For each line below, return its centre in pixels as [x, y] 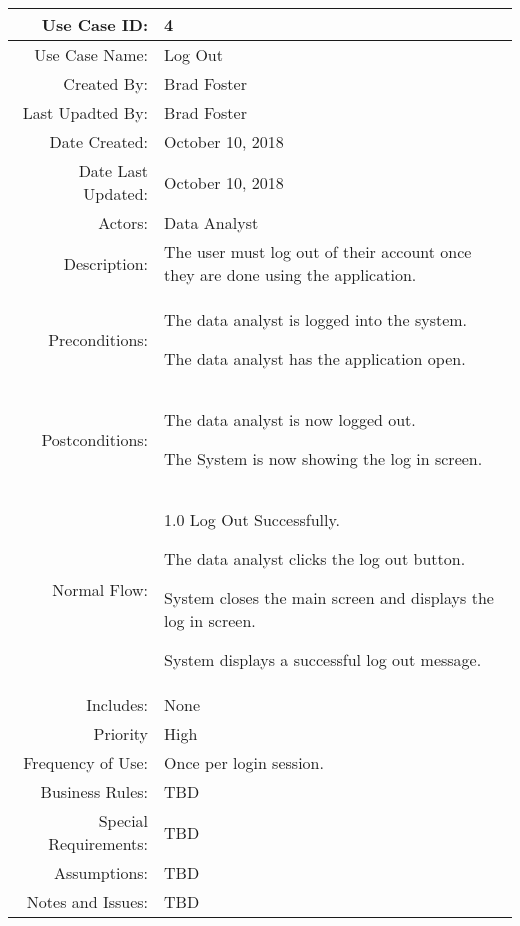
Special [123, 820]
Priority [121, 733]
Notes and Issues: [87, 901]
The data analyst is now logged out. [290, 419]
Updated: [116, 193]
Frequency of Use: [86, 762]
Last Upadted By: [85, 112]
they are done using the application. [290, 274]
